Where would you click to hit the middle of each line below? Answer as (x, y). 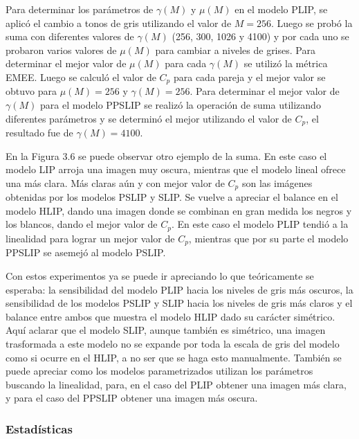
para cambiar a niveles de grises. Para (235, 50)
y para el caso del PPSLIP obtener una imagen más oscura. (132, 398)
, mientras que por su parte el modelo (268, 238)
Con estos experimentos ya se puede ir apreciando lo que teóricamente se (160, 275)
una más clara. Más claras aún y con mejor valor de (115, 182)
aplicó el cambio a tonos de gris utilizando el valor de (119, 23)
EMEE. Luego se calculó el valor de (81, 77)
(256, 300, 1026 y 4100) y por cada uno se (260, 36)
